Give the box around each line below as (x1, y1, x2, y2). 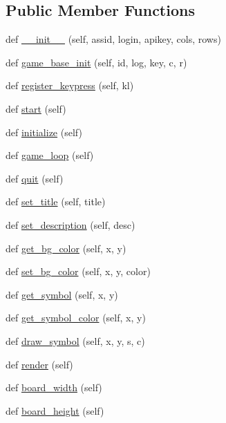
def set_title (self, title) (6, 194, 106, 209)
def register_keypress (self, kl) (6, 78, 134, 93)
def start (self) (6, 101, 66, 115)
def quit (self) (6, 171, 64, 185)
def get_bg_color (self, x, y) (6, 241, 126, 255)
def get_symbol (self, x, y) (6, 287, 118, 301)
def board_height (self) (6, 403, 104, 417)
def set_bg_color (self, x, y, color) (6, 264, 151, 279)
